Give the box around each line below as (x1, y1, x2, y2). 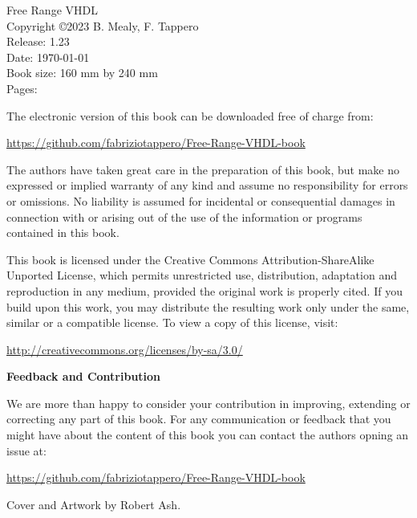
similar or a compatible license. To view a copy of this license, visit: (6, 314, 338, 331)
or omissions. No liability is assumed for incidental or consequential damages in (6, 192, 395, 209)
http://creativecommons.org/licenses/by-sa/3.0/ (6, 341, 243, 357)
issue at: (6, 442, 47, 459)
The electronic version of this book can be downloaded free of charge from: (6, 107, 374, 124)
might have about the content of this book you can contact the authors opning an (6, 426, 409, 443)
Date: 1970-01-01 (6, 48, 90, 65)
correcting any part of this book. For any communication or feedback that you (6, 410, 391, 427)
